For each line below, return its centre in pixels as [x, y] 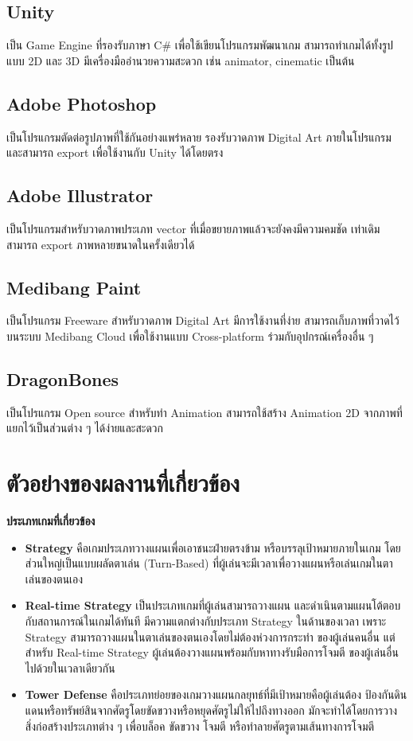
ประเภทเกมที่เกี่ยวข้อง [51, 521]
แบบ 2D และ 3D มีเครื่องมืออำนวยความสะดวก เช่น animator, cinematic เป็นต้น [181, 60]
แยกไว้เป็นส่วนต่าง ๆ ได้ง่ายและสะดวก [85, 428]
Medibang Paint [74, 287]
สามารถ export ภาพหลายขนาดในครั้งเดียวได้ [101, 244]
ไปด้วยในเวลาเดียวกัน [70, 667]
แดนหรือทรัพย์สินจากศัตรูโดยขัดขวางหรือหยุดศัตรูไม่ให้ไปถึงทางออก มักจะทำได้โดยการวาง [211, 710]
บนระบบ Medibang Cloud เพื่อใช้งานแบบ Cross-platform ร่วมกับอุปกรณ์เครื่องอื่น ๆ [190, 335]
